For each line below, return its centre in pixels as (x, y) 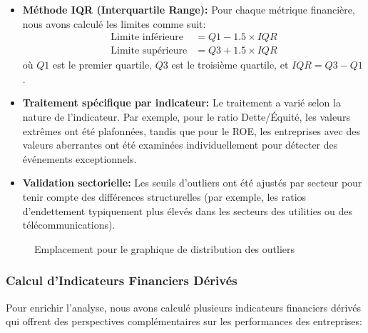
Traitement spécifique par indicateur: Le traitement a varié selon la (182, 103)
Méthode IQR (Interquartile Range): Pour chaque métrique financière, (189, 9)
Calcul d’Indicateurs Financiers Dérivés (122, 280)
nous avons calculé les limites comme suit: (114, 23)
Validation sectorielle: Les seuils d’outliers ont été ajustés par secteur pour (192, 183)
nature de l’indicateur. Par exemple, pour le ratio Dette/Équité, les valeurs (186, 117)
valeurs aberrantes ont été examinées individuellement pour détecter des (180, 145)
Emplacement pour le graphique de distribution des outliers (165, 248)
